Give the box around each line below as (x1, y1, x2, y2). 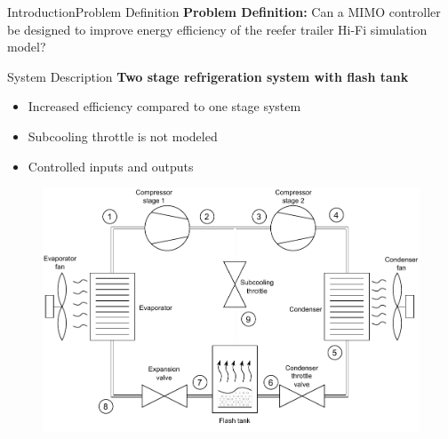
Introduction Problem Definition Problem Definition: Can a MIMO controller (7, 3, 441, 20)
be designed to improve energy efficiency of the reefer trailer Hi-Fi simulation (7, 20, 428, 38)
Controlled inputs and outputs (28, 156, 194, 175)
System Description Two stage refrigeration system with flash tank (7, 67, 409, 85)
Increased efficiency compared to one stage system (28, 97, 301, 116)
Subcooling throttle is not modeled (28, 126, 218, 145)
